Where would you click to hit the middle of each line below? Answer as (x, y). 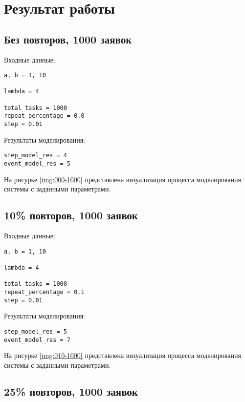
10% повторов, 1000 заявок (71, 215)
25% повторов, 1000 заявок (71, 391)
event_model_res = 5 (37, 164)
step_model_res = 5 (35, 331)
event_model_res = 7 (37, 340)
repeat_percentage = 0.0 (44, 116)
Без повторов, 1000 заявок (68, 39)
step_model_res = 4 (35, 156)
